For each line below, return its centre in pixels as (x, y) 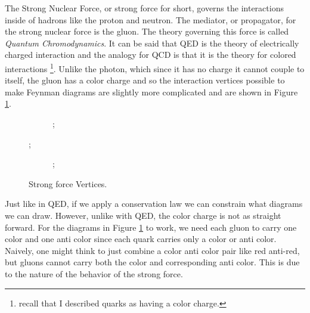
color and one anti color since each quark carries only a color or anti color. (141, 239)
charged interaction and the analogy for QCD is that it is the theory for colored (151, 55)
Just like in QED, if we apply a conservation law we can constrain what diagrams (154, 204)
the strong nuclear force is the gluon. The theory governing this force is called (147, 31)
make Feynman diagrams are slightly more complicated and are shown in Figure (151, 92)
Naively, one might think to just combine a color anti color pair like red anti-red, (152, 250)
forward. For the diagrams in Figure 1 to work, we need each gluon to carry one (151, 227)
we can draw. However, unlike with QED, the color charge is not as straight (143, 215)
